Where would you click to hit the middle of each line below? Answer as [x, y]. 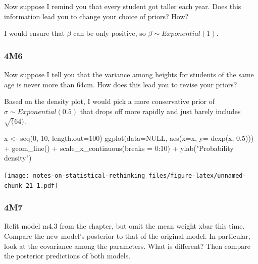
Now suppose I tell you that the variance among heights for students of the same [129, 74]
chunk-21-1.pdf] [31, 186]
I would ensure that [34, 33]
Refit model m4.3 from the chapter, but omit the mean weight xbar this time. [124, 226]
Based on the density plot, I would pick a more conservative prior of [110, 101]
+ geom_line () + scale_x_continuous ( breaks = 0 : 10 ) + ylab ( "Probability [119, 148]
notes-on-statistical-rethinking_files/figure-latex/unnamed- [140, 175]
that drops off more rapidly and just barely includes [160, 111]
